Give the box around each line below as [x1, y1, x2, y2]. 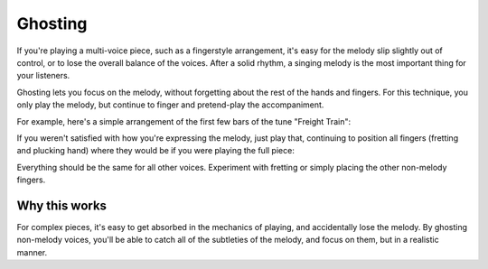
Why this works [16, 198, 108, 213]
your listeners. [16, 70, 70, 81]
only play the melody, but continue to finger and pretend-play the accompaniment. [16, 99, 324, 110]
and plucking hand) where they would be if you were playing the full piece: [16, 145, 296, 156]
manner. [16, 246, 48, 257]
